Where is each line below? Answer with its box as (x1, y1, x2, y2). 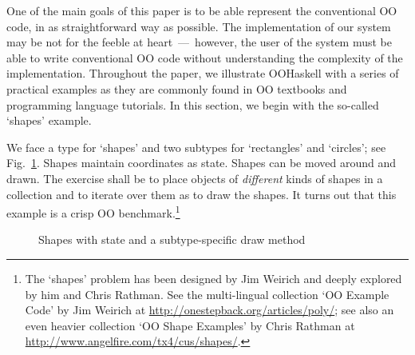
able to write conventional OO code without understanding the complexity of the (6, 49, 403, 66)
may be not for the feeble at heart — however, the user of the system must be (6, 34, 393, 50)
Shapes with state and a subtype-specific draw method (38, 231, 306, 248)
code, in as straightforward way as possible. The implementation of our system (6, 18, 391, 34)
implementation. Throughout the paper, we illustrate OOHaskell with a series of (6, 65, 399, 82)
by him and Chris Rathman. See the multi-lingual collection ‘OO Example (25, 285, 389, 302)
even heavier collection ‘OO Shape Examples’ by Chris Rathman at (25, 317, 355, 333)
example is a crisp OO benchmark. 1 (6, 202, 180, 221)
